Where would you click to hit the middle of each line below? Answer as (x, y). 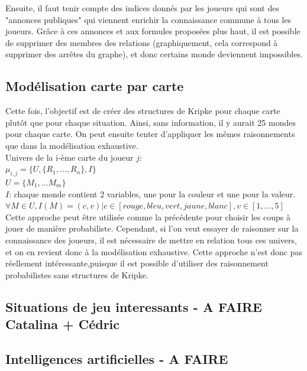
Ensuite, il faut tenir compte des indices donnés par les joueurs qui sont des (142, 8)
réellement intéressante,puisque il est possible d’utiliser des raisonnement (137, 263)
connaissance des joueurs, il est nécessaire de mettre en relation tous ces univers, (151, 240)
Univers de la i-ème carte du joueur (70, 157)
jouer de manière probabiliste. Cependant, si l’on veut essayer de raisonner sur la (152, 228)
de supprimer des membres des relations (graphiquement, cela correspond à (142, 42)
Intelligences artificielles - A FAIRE (117, 358)
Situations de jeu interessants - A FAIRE (134, 306)
